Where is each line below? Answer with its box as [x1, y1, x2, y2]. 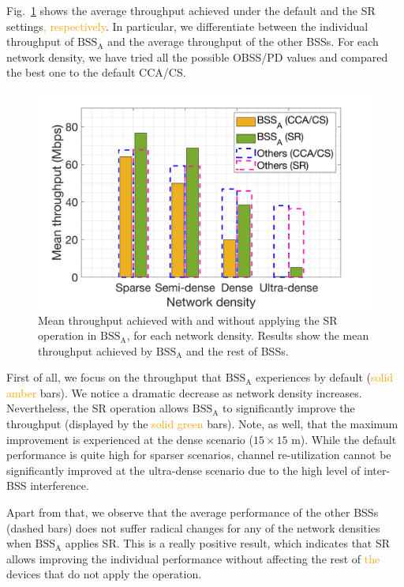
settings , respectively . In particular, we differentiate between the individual [6, 17, 368, 34]
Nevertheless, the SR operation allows [6, 400, 189, 416]
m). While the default [291, 431, 397, 447]
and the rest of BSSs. [186, 342, 289, 359]
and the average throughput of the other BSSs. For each [107, 33, 379, 50]
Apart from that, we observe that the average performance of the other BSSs [6, 504, 379, 521]
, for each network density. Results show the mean [126, 327, 369, 344]
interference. [30, 477, 89, 494]
